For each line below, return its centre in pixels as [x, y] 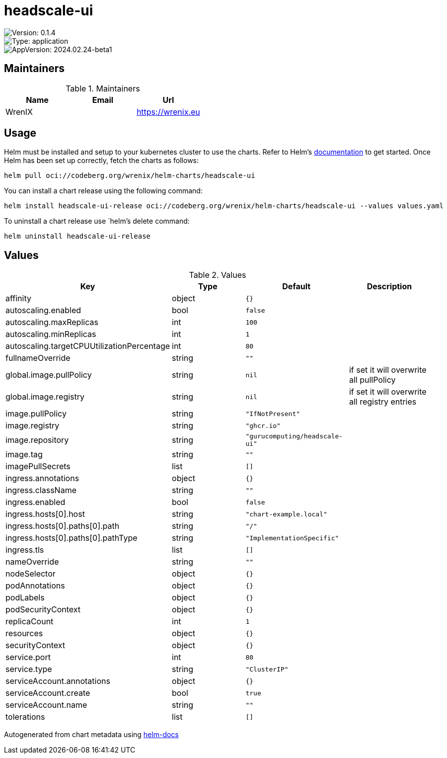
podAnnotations [35, 586]
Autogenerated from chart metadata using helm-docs [91, 735]
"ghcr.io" [263, 425]
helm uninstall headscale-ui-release [77, 236]
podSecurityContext [43, 610]
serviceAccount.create [48, 693]
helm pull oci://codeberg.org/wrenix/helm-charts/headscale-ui [130, 176]
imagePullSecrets [38, 466]
